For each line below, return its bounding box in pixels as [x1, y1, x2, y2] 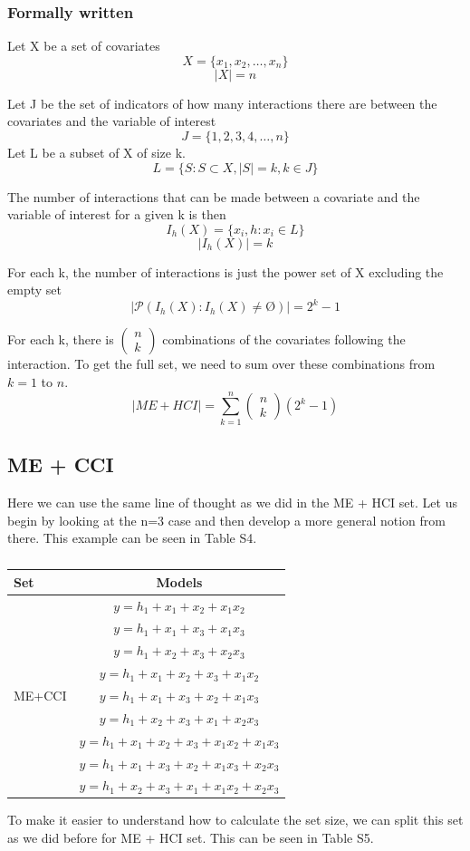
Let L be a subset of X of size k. [7, 143, 186, 161]
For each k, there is [7, 330, 114, 349]
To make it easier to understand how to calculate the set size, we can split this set [7, 810, 464, 829]
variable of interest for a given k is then [7, 205, 226, 224]
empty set [7, 280, 62, 299]
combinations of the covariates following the [162, 330, 406, 349]
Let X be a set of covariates [7, 36, 160, 55]
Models [156, 572, 203, 591]
